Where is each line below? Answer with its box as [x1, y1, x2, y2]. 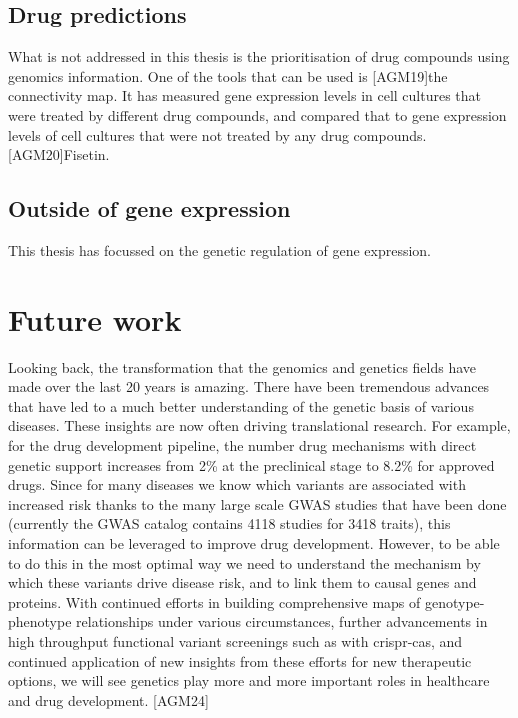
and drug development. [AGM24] [8, 689, 209, 710]
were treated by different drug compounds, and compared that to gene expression [8, 104, 507, 125]
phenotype [8, 611, 72, 632]
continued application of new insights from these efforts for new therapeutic [8, 650, 472, 671]
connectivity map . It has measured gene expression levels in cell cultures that [8, 85, 482, 106]
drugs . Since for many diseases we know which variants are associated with [8, 474, 466, 495]
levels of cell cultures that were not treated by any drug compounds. [8, 124, 427, 145]
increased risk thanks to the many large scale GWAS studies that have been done [8, 493, 507, 514]
